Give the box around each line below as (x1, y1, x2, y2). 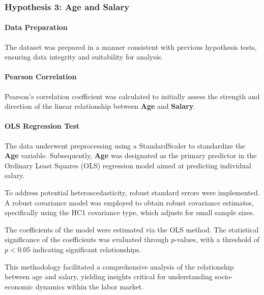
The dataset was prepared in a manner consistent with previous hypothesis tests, (5, 41, 257, 52)
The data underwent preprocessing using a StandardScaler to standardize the (5, 140, 246, 151)
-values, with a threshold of (174, 234, 259, 245)
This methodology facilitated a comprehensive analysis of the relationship (5, 261, 234, 272)
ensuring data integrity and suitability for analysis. (5, 51, 163, 62)
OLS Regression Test (5, 121, 79, 131)
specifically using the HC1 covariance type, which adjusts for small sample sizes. (5, 207, 255, 218)
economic (5, 281, 33, 291)
